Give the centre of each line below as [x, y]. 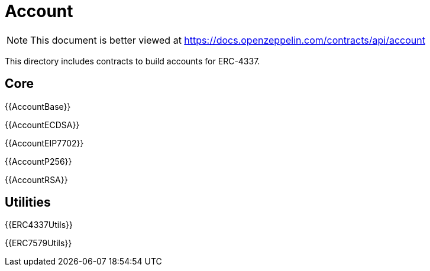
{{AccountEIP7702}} [44, 143]
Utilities [28, 203]
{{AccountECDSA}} [42, 125]
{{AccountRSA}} [36, 179]
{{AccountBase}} [38, 106]
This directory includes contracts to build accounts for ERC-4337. [132, 61]
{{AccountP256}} [38, 161]
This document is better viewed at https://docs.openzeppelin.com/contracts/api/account [228, 40]
